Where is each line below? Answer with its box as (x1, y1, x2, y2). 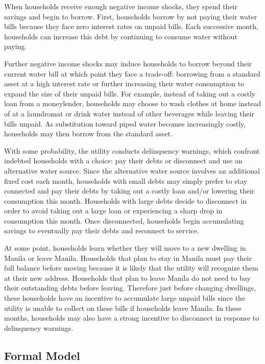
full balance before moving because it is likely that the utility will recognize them (4, 262, 258, 273)
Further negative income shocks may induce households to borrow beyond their (4, 58, 252, 68)
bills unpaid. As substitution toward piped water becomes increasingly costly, (4, 118, 246, 129)
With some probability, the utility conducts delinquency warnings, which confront (4, 145, 260, 156)
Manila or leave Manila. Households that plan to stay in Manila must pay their (4, 252, 252, 263)
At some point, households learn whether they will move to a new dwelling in (4, 242, 246, 253)
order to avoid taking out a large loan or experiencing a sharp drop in (4, 205, 223, 216)
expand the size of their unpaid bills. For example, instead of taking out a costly (4, 88, 256, 99)
